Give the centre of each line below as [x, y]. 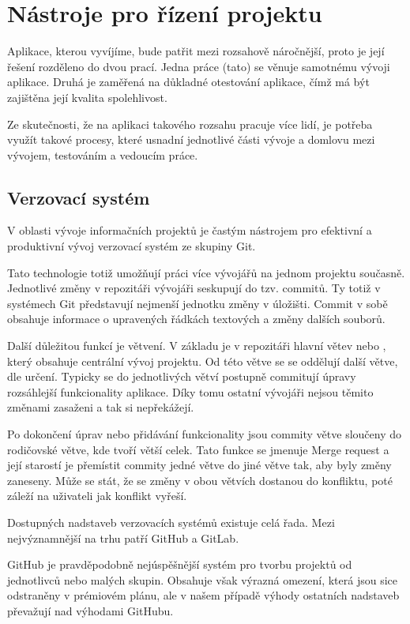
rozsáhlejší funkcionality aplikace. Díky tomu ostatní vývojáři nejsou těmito [190, 391]
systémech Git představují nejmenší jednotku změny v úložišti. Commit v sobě [197, 303]
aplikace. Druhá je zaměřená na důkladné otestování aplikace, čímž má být [188, 82]
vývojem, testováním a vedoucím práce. [103, 154]
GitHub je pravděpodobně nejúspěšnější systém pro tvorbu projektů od [180, 564]
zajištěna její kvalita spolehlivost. [87, 97]
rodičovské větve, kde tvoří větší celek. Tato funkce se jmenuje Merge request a [198, 449]
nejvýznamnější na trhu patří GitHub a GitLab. [123, 538]
